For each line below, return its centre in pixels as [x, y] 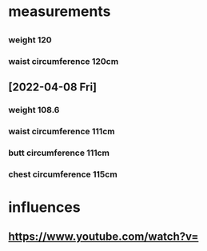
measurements [60, 12]
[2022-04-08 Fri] [53, 87]
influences [45, 207]
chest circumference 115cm [63, 174]
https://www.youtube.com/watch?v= [103, 237]
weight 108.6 [34, 110]
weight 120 [30, 40]
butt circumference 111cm [59, 153]
